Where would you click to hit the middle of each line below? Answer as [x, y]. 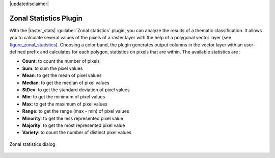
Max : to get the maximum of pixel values [65, 104]
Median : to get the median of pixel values [66, 83]
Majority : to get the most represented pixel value [74, 125]
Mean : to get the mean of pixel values [62, 75]
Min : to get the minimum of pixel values [64, 97]
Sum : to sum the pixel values [52, 68]
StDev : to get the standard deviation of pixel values [76, 90]
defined [18, 52]
